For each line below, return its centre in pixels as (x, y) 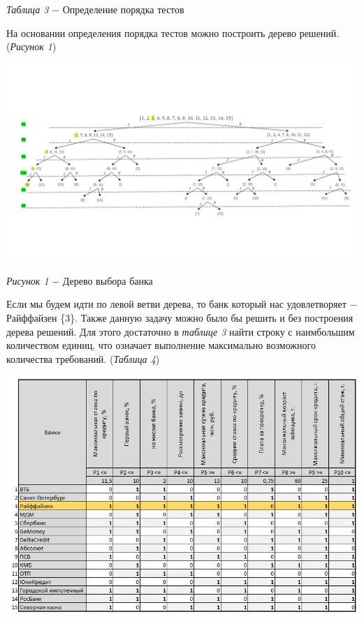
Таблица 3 (28, 9)
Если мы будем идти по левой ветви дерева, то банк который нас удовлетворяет (176, 304)
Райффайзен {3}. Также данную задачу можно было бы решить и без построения (180, 318)
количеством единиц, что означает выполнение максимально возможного (161, 345)
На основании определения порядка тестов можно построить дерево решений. (173, 32)
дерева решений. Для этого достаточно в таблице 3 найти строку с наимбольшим (181, 331)
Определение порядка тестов (123, 9)
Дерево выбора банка (108, 280)
